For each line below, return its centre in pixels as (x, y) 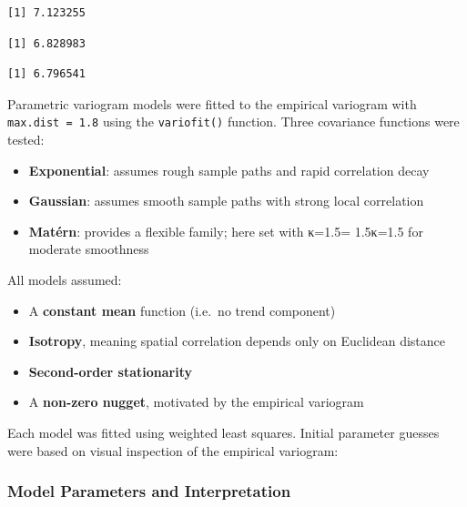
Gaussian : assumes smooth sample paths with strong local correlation (226, 201)
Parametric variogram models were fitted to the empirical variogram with (212, 103)
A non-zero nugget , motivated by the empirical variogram (196, 402)
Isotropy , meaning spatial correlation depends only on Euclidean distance (237, 341)
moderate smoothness (89, 249)
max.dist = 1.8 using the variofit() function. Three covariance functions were (233, 122)
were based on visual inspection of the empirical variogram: (173, 450)
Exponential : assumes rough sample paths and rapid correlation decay (229, 170)
